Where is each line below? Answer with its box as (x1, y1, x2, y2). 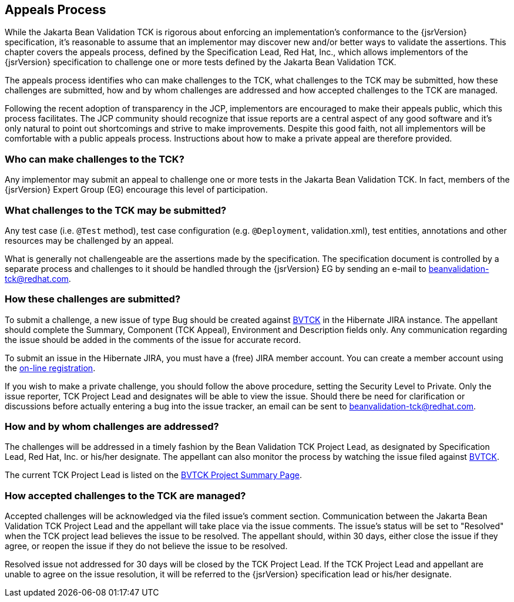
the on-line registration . (5, 362, 96, 373)
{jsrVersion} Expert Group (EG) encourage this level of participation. (5, 184, 268, 195)
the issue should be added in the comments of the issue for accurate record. (5, 334, 301, 345)
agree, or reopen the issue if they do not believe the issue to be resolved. (5, 541, 288, 551)
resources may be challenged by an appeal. (5, 235, 174, 245)
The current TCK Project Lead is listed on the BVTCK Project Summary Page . (5, 470, 302, 480)
